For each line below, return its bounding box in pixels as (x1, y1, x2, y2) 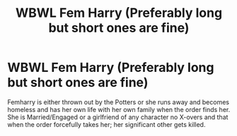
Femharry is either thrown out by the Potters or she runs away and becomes (7, 97, 230, 106)
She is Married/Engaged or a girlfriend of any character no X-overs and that (7, 113, 229, 121)
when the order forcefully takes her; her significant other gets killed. (7, 120, 206, 128)
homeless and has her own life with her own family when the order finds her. (7, 105, 231, 113)
